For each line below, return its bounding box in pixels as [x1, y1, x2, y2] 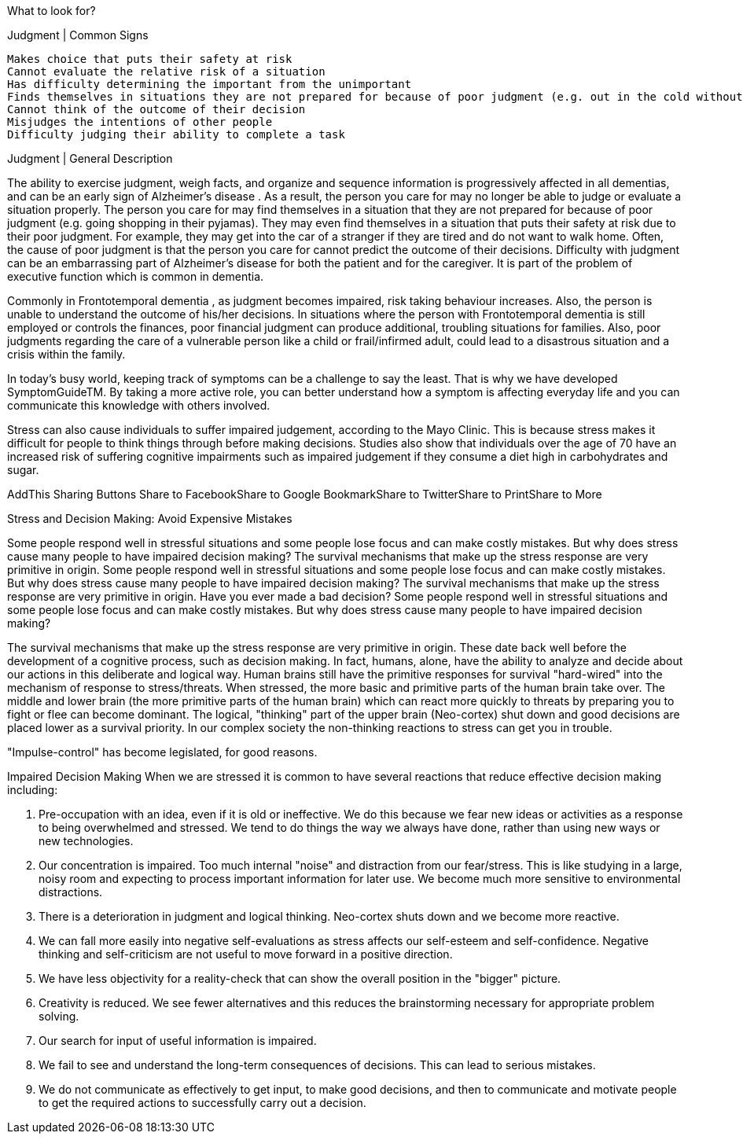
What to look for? [7, 4, 96, 17]
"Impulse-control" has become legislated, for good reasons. [7, 745, 318, 759]
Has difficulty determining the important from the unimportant [7, 78, 412, 90]
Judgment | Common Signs [7, 28, 149, 42]
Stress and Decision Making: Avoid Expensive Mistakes [7, 512, 292, 525]
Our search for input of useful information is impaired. [39, 1034, 317, 1047]
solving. [39, 1009, 79, 1023]
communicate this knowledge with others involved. [7, 399, 270, 412]
